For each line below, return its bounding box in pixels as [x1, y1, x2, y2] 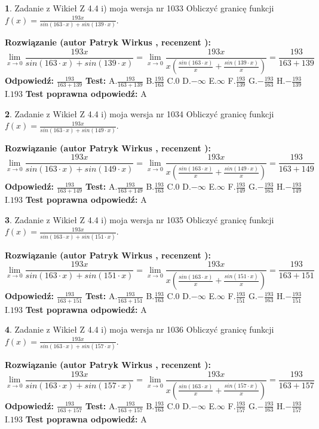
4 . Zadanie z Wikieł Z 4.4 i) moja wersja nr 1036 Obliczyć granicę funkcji [5, 323, 274, 336]
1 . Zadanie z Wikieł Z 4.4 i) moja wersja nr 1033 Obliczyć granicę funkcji [5, 2, 274, 14]
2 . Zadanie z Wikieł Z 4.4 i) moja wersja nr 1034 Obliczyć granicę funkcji [5, 107, 274, 120]
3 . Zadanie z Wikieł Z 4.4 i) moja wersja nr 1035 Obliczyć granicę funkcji [5, 213, 274, 226]
